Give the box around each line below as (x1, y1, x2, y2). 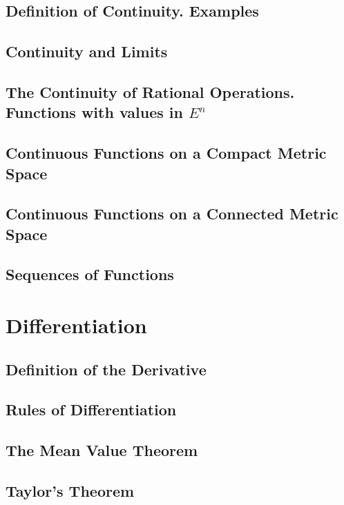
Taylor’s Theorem (6, 479, 135, 501)
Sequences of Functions (6, 264, 174, 285)
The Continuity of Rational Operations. (6, 81, 295, 102)
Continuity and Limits (6, 41, 168, 62)
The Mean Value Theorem (6, 439, 198, 461)
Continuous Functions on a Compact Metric (6, 142, 327, 164)
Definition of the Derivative (6, 358, 207, 379)
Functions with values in (6, 101, 183, 123)
